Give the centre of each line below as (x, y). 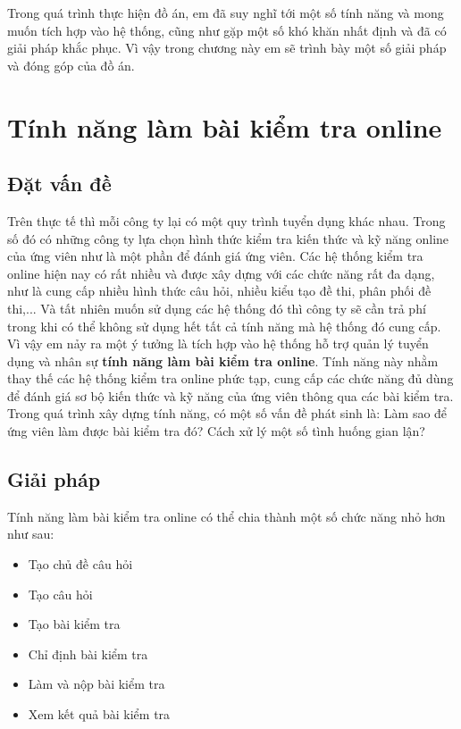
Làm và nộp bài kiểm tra (96, 684)
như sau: (31, 534)
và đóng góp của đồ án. (71, 65)
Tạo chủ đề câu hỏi (80, 564)
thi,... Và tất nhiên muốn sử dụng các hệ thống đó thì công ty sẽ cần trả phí (217, 308)
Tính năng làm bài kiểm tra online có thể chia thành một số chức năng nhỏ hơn (226, 516)
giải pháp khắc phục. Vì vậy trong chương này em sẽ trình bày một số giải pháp (227, 48)
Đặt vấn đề (59, 184)
